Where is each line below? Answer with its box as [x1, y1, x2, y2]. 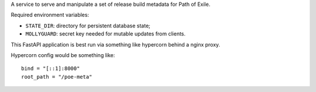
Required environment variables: [11, 12, 90, 19]
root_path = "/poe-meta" [21, 73, 92, 80]
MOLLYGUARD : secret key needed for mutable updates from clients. [25, 30, 186, 37]
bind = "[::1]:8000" [21, 65, 80, 72]
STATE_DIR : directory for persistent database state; [25, 22, 150, 29]
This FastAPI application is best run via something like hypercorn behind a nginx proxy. [11, 41, 221, 48]
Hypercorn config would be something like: [11, 51, 115, 58]
